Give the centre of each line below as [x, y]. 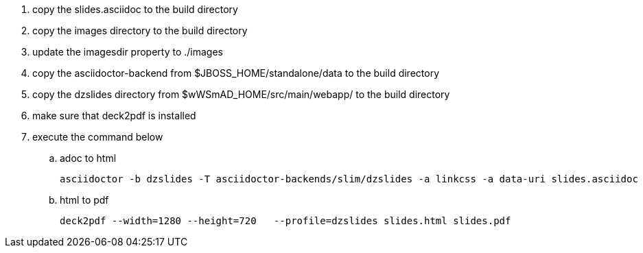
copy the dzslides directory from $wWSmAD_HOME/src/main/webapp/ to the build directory [241, 94]
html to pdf [84, 200]
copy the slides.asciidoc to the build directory [135, 9]
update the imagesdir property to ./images [128, 52]
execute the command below [98, 137]
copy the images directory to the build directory [140, 31]
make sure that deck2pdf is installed [114, 116]
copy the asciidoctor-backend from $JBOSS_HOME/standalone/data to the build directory [236, 73]
